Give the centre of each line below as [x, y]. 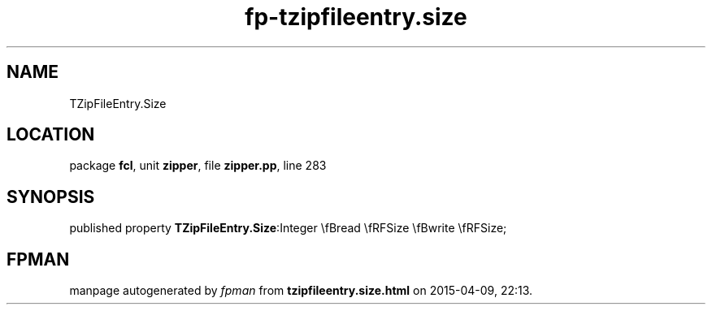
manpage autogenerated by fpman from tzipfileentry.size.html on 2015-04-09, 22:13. [301, 291]
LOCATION [51, 135]
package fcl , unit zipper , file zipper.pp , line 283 [198, 166]
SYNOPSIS [51, 197]
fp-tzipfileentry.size [356, 17]
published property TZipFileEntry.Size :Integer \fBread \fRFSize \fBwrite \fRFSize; [288, 228]
